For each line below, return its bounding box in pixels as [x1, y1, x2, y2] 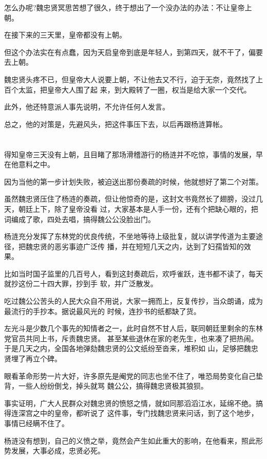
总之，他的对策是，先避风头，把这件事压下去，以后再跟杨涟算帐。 [4, 118, 227, 129]
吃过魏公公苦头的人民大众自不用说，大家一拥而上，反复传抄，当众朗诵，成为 [4, 296, 263, 306]
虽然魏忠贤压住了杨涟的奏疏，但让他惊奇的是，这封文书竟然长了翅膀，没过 [4, 193, 256, 204]
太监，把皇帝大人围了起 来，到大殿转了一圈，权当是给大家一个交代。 [18, 84, 251, 95]
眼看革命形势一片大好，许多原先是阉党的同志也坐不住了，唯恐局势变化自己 [4, 370, 256, 381]
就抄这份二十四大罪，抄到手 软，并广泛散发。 [4, 278, 158, 289]
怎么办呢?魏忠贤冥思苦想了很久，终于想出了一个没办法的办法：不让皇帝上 [4, 2, 252, 12]
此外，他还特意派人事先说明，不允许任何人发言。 [4, 101, 169, 112]
